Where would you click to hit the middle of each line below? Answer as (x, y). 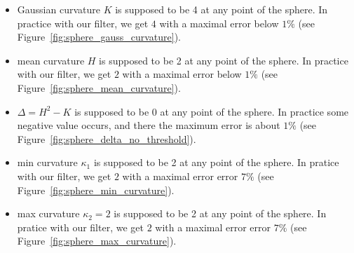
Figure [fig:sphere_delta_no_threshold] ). (107, 138)
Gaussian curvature (59, 9)
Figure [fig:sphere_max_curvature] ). (97, 241)
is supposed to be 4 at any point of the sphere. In (222, 9)
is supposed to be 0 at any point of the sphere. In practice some (212, 111)
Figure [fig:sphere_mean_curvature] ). (99, 87)
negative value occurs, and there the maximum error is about (149, 125)
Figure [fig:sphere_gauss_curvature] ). (99, 37)
